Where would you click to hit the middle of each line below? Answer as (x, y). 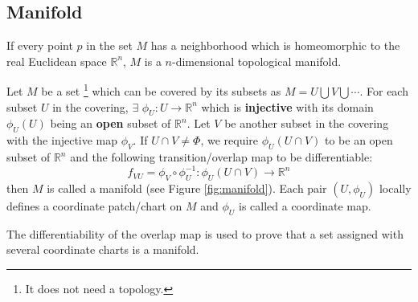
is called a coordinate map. (305, 205)
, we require (229, 140)
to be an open (359, 140)
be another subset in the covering (307, 123)
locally (395, 188)
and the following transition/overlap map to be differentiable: (221, 157)
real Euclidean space (57, 61)
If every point (40, 45)
